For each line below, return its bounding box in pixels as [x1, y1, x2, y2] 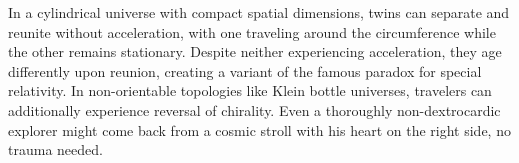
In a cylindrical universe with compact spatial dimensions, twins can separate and [8, 2, 510, 22]
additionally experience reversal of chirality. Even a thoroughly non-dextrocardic [8, 99, 501, 120]
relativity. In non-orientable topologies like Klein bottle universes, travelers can [8, 80, 492, 101]
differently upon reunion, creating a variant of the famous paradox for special [8, 60, 482, 81]
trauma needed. [8, 139, 103, 160]
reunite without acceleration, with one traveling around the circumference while [8, 21, 496, 42]
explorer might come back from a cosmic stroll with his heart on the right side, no [8, 119, 511, 140]
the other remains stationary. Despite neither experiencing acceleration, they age [8, 41, 502, 62]
